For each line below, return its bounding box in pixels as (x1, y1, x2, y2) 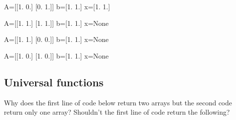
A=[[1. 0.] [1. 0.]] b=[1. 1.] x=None (4, 50, 109, 60)
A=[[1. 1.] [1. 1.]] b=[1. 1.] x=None (4, 18, 109, 28)
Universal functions (4, 74, 104, 89)
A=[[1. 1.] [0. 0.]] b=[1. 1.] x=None (4, 34, 109, 44)
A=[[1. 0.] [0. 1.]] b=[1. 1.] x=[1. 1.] (4, 1, 110, 11)
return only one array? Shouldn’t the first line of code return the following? (4, 107, 230, 117)
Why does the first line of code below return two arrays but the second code (4, 97, 232, 107)
